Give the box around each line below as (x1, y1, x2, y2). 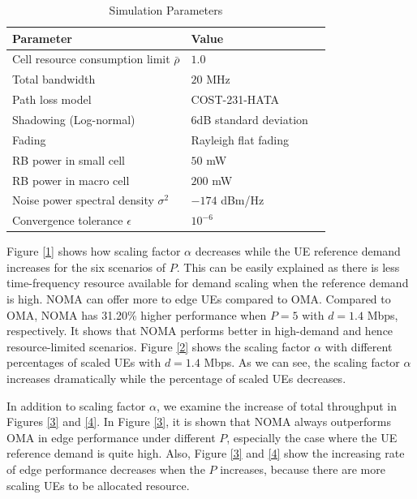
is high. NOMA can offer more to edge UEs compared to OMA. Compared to (6, 290, 391, 308)
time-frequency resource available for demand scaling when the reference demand (6, 274, 409, 291)
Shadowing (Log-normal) (12, 110, 135, 127)
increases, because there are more (220, 461, 385, 477)
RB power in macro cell (12, 171, 130, 188)
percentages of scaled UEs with (6, 354, 161, 371)
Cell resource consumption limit (12, 50, 170, 67)
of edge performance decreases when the (6, 461, 205, 477)
